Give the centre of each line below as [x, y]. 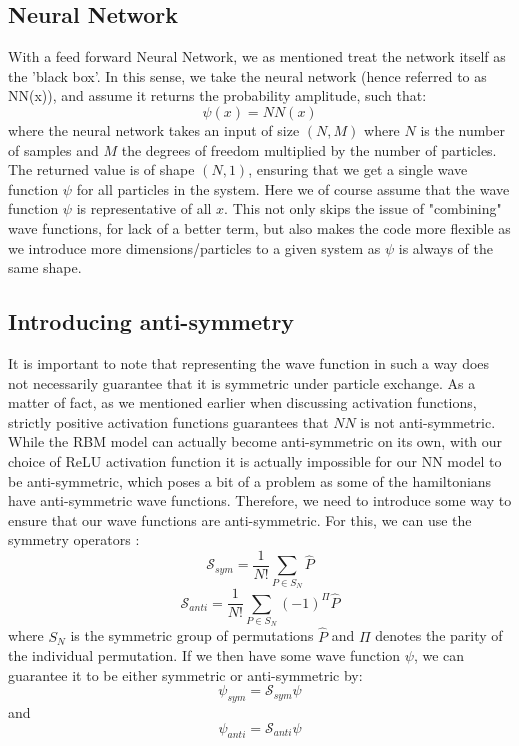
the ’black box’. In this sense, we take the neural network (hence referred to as [247, 75]
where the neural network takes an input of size [154, 129]
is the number [462, 129]
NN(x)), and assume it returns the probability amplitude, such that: [217, 95]
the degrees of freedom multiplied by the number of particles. [309, 149]
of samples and [53, 149]
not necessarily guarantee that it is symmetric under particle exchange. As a [242, 382]
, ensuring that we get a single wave [358, 169]
